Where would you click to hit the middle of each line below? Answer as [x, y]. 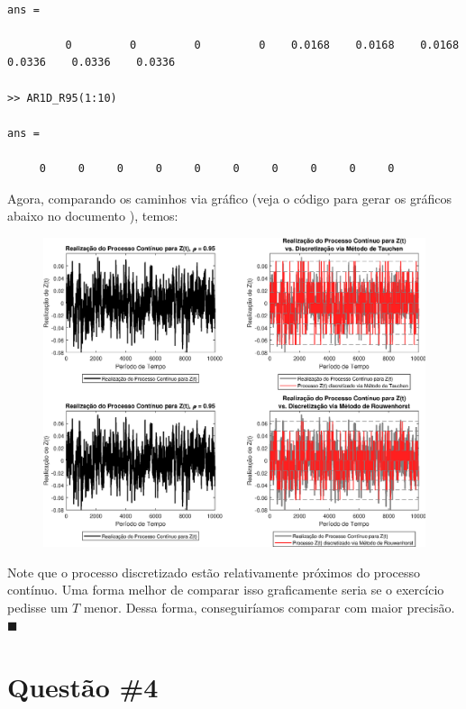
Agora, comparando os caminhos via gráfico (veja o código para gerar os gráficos [229, 198]
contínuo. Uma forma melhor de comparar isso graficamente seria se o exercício [226, 590]
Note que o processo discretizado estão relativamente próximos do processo [214, 572]
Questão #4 [83, 687]
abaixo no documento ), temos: [93, 216]
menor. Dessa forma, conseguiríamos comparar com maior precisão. [269, 607]
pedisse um [38, 607]
